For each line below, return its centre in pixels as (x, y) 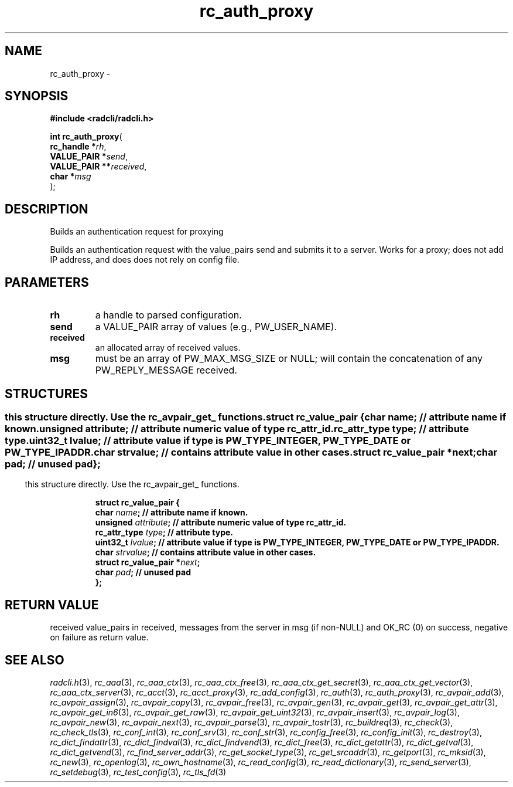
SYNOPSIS (37, 96)
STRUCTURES (46, 393)
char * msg (71, 177)
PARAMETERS (47, 282)
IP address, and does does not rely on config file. (145, 260)
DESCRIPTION (47, 209)
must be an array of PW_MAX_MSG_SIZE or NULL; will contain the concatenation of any (289, 359)
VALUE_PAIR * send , (89, 157)
